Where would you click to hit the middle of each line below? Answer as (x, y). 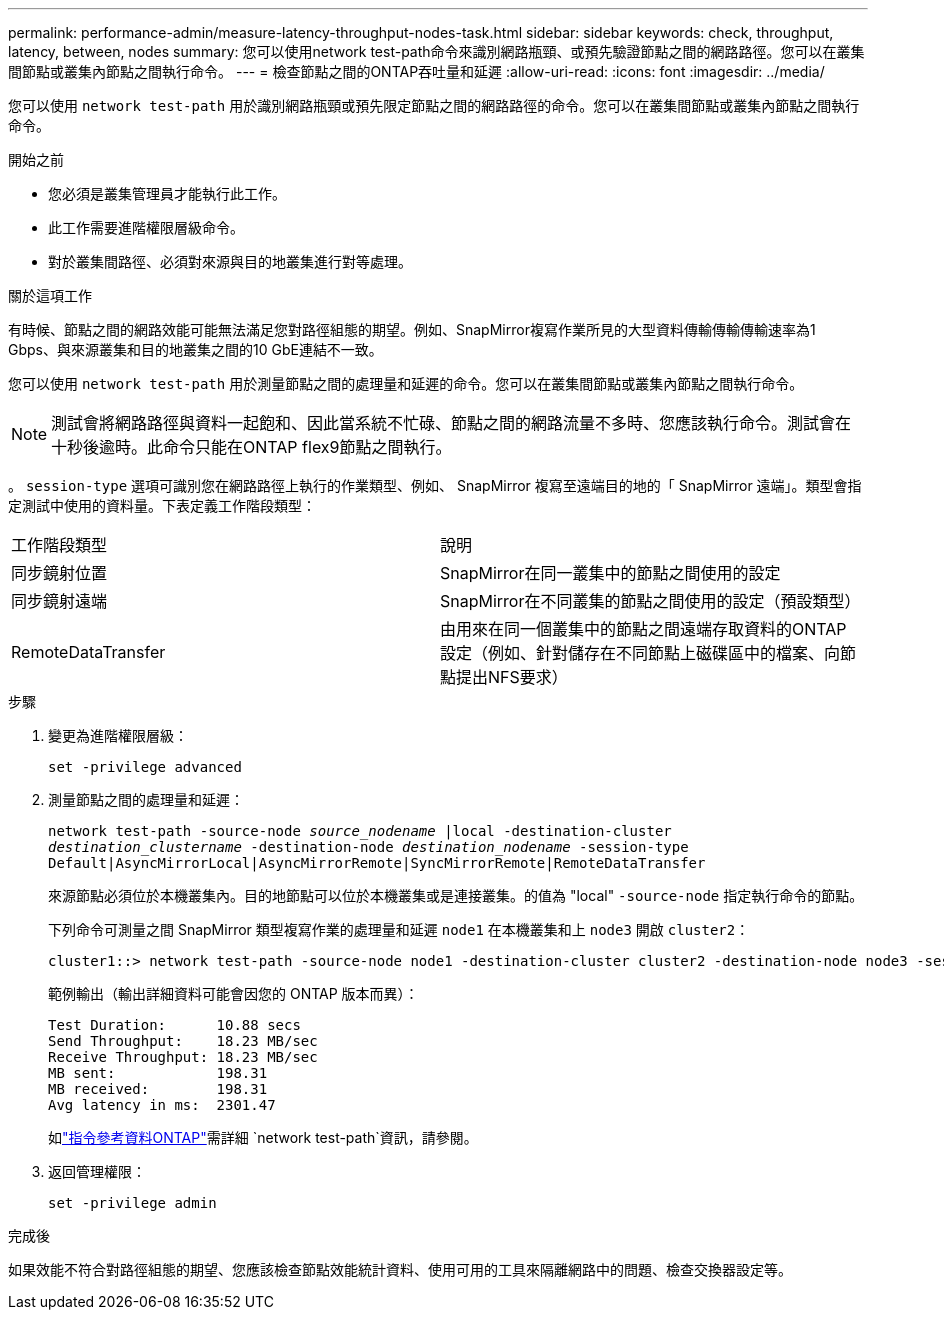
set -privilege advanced (145, 767)
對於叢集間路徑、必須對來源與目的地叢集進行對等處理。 (230, 261)
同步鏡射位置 (59, 573)
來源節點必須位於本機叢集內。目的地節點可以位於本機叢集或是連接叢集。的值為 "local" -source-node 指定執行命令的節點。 (456, 895)
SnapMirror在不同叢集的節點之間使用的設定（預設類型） (650, 601)
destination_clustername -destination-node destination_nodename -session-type (368, 847)
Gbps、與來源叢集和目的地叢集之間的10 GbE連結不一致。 (195, 349)
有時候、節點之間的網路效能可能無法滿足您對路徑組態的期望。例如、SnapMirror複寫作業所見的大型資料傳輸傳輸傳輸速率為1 (412, 329)
